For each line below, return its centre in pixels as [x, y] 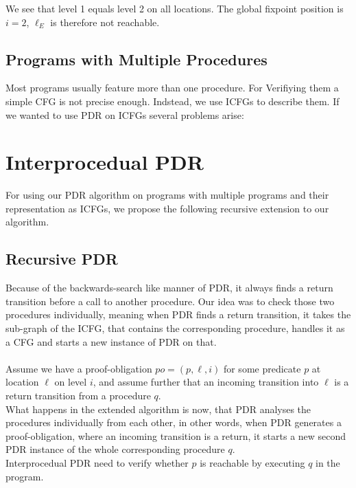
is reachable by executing [252, 463]
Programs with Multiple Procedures [137, 59]
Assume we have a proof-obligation [79, 368]
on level [71, 382]
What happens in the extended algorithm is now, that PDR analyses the [158, 409]
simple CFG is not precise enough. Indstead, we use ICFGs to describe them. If [173, 101]
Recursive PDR [62, 259]
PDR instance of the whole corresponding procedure [115, 449]
